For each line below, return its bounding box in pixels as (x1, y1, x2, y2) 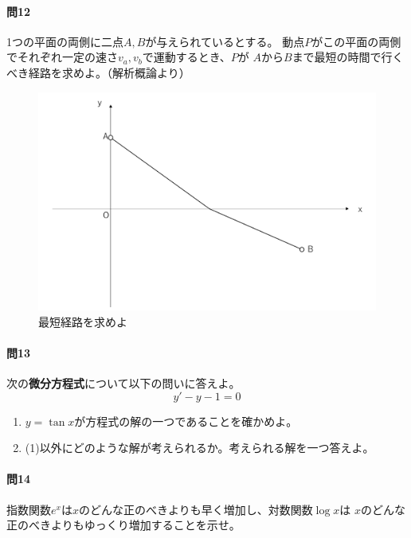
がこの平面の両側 (311, 33, 401, 49)
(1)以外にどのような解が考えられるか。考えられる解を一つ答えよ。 (25, 439, 374, 456)
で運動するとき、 (142, 49, 231, 65)
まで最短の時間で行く (292, 49, 404, 65)
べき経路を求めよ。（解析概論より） (6, 64, 190, 80)
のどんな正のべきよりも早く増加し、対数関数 (78, 501, 313, 517)
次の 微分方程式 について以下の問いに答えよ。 (6, 375, 241, 392)
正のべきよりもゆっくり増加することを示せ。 (6, 517, 241, 533)
